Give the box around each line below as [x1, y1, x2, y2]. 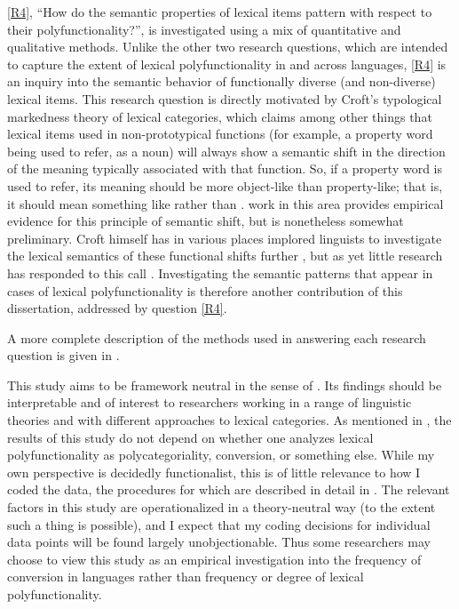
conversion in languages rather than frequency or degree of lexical [7, 567, 364, 586]
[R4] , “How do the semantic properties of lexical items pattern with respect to [7, 3, 432, 20]
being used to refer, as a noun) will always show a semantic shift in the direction [7, 141, 446, 160]
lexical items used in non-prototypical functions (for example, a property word [7, 124, 433, 143]
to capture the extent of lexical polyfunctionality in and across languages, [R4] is [7, 54, 447, 73]
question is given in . [7, 346, 120, 365]
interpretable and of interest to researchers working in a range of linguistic [7, 393, 412, 412]
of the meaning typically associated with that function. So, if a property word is [7, 159, 442, 178]
